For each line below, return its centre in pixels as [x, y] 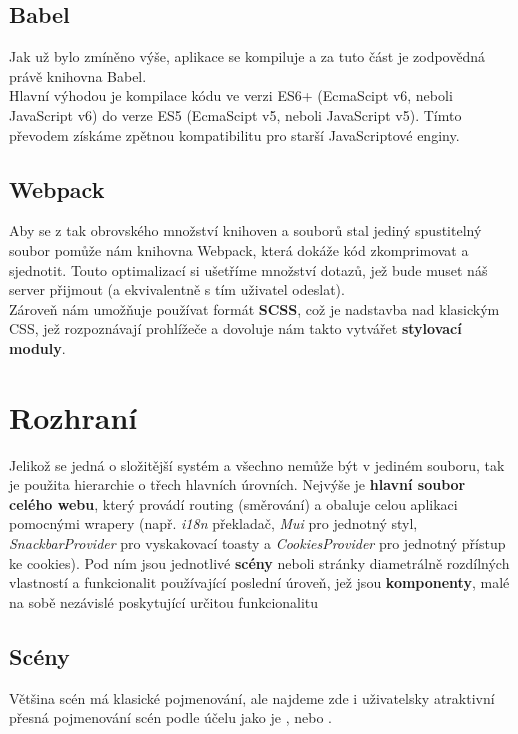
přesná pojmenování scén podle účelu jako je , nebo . [170, 717]
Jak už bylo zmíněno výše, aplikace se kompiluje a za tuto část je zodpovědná [247, 56]
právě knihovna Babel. [78, 75]
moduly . [37, 347]
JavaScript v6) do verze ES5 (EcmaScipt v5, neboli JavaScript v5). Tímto [235, 114]
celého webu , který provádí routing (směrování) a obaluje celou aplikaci [233, 503]
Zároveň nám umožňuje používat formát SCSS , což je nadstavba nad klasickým [254, 308]
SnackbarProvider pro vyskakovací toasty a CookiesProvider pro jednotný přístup [257, 543]
